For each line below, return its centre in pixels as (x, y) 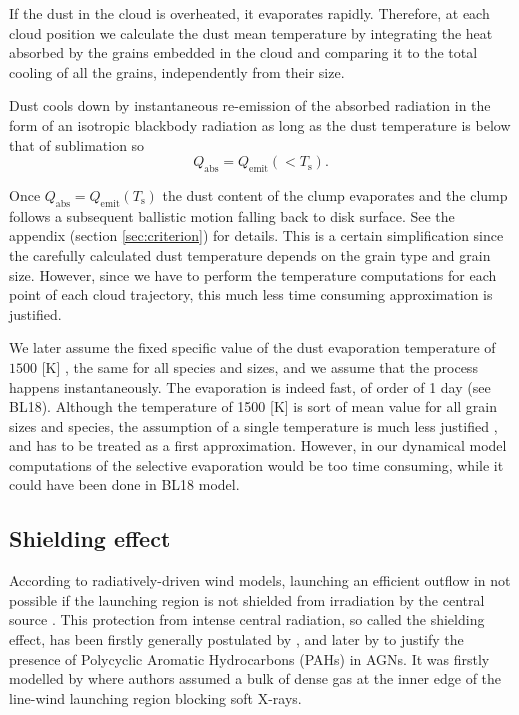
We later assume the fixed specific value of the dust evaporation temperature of (252, 347)
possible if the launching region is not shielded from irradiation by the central (247, 599)
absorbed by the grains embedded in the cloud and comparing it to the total (243, 52)
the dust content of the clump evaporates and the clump (335, 194)
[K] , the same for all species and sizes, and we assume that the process (259, 366)
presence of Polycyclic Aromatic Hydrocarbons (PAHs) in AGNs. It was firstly (249, 658)
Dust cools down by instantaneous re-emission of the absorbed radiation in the (250, 105)
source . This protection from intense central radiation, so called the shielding (247, 619)
